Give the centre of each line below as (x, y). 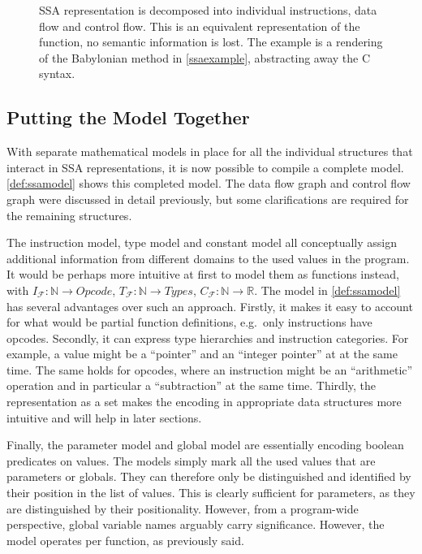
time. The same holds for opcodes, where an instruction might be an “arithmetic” (210, 369)
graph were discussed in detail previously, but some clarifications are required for (208, 199)
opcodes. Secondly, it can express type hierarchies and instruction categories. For (208, 338)
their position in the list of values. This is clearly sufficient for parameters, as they (211, 493)
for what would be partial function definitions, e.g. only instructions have (189, 322)
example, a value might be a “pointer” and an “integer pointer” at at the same (202, 354)
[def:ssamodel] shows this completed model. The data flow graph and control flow (209, 183)
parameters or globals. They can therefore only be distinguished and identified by (209, 476)
